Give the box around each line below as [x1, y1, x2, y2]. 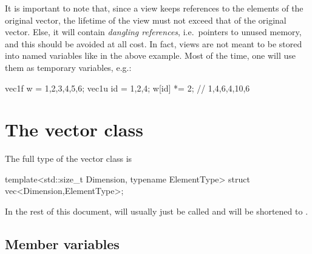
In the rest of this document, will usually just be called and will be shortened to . [5, 205, 308, 218]
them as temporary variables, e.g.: [5, 61, 132, 73]
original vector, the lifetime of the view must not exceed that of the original [5, 13, 287, 26]
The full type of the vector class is [5, 152, 132, 165]
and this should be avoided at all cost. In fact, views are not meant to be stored [5, 37, 302, 50]
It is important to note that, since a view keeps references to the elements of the [5, 2, 304, 14]
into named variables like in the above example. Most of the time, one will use [5, 49, 296, 62]
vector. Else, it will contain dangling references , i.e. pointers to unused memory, [5, 25, 302, 38]
